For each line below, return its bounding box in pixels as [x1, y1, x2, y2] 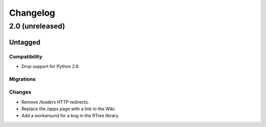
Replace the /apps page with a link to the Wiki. [21, 106, 116, 112]
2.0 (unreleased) [9, 22, 66, 31]
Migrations [9, 75, 36, 82]
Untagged [9, 38, 40, 46]
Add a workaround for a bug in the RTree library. [21, 113, 120, 119]
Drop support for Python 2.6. [21, 63, 80, 69]
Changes [9, 89, 32, 95]
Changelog [9, 7, 55, 18]
